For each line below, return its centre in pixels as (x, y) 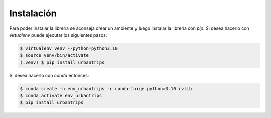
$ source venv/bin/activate (54, 55)
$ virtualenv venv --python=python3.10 (69, 48)
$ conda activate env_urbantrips (61, 96)
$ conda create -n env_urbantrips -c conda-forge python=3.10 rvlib (106, 89)
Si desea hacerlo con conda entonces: (49, 75)
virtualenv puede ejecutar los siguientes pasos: (58, 35)
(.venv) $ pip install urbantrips (62, 62)
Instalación (33, 13)
